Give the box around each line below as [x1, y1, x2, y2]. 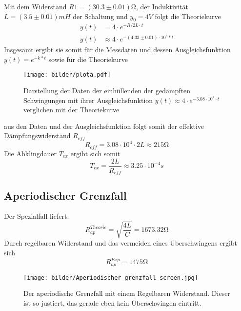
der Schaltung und [73, 11, 128, 21]
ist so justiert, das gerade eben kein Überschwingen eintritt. [23, 297, 201, 308]
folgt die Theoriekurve [155, 11, 221, 21]
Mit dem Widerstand [4, 1, 67, 11]
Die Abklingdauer [4, 148, 57, 158]
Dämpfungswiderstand [4, 130, 71, 141]
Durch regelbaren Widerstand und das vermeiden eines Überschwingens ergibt [4, 238, 238, 248]
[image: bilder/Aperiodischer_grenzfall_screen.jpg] [23, 274, 198, 281]
